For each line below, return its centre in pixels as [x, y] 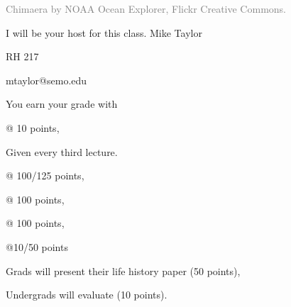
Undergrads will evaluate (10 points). [87, 295]
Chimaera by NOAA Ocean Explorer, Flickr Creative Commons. [146, 9]
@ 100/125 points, [45, 175]
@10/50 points [37, 246]
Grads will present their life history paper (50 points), [123, 270]
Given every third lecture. [62, 151]
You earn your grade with [62, 104]
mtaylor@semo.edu [46, 80]
